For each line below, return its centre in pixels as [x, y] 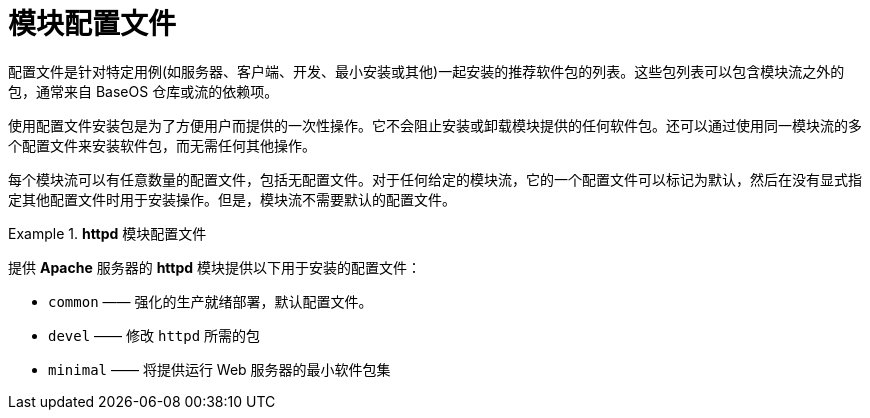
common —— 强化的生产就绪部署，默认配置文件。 [210, 301]
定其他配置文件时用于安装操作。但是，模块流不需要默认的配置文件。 [232, 199]
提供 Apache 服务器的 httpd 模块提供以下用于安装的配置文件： [215, 267]
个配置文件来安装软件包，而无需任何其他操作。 [162, 145]
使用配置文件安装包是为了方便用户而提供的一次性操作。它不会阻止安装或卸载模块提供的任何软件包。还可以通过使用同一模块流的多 [435, 125]
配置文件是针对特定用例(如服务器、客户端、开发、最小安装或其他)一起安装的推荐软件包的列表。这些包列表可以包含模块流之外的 [426, 71]
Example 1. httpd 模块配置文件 [107, 233]
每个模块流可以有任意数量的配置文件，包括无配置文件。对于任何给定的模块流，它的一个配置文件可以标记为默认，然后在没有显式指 [435, 179]
